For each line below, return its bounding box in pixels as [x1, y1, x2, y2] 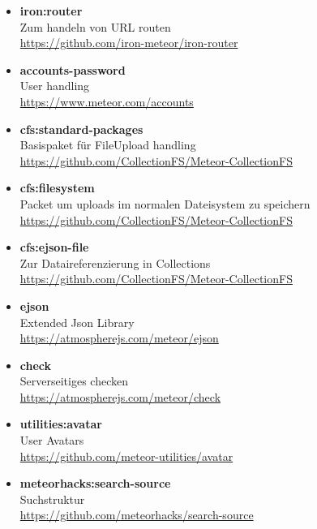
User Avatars [19, 432, 84, 449]
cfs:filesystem [19, 179, 95, 196]
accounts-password [19, 61, 126, 78]
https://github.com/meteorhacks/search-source [19, 506, 254, 523]
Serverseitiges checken [19, 372, 128, 389]
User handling [19, 77, 90, 94]
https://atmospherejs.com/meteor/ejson [19, 329, 219, 346]
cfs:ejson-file [19, 239, 89, 256]
